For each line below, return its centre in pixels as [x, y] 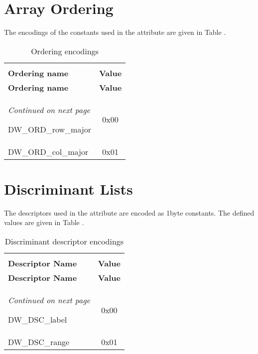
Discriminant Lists [68, 188]
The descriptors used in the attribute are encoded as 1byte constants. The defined [129, 212]
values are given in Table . [44, 222]
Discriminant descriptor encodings [64, 241]
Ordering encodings [65, 51]
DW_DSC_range [39, 342]
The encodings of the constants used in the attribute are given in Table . [115, 32]
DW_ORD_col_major [48, 151]
